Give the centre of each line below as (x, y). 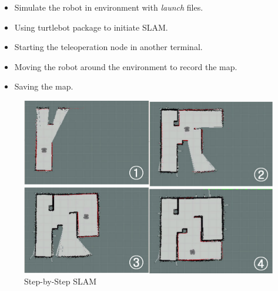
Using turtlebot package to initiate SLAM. (91, 27)
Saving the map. (44, 86)
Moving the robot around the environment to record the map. (126, 66)
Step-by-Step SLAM (61, 281)
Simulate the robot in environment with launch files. (109, 7)
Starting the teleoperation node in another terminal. (108, 47)
